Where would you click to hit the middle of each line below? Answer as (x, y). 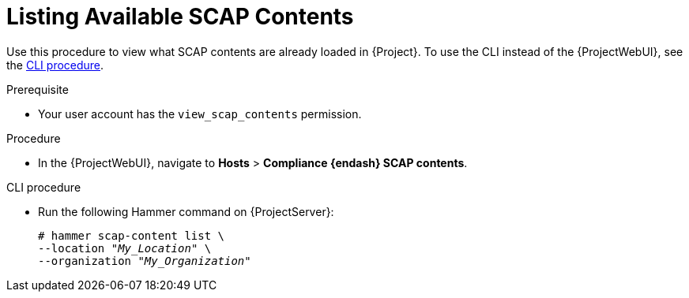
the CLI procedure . (55, 65)
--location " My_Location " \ (125, 248)
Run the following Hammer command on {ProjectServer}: (186, 211)
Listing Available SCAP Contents (180, 17)
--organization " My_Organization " (145, 261)
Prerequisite (38, 89)
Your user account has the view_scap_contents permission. (200, 114)
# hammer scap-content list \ (132, 235)
